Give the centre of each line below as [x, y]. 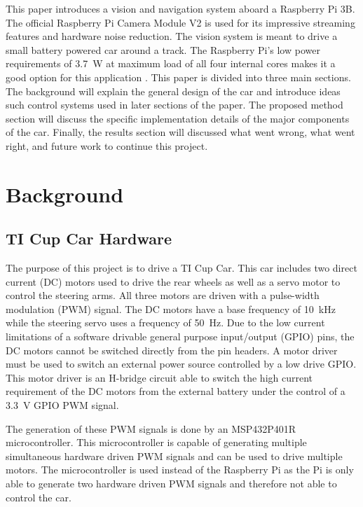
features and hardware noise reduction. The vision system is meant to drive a [172, 36]
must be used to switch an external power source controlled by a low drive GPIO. [181, 364]
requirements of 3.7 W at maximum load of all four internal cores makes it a [171, 63]
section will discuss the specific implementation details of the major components [178, 118]
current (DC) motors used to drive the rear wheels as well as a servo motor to [173, 281]
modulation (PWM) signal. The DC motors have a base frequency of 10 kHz [171, 308]
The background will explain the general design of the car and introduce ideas [173, 91]
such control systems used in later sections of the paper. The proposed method [174, 105]
